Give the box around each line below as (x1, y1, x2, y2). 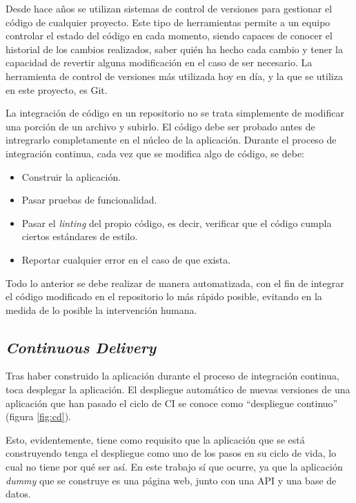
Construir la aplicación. (21, 169, 121, 184)
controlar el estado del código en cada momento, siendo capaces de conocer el (6, 28, 333, 43)
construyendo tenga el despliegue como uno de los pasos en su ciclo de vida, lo (6, 446, 337, 460)
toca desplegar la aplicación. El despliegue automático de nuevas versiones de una (6, 382, 350, 397)
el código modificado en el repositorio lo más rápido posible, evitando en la (6, 289, 322, 304)
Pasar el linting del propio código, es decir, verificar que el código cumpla (21, 215, 332, 230)
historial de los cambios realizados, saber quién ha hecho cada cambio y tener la (6, 41, 343, 56)
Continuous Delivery (6, 336, 157, 357)
